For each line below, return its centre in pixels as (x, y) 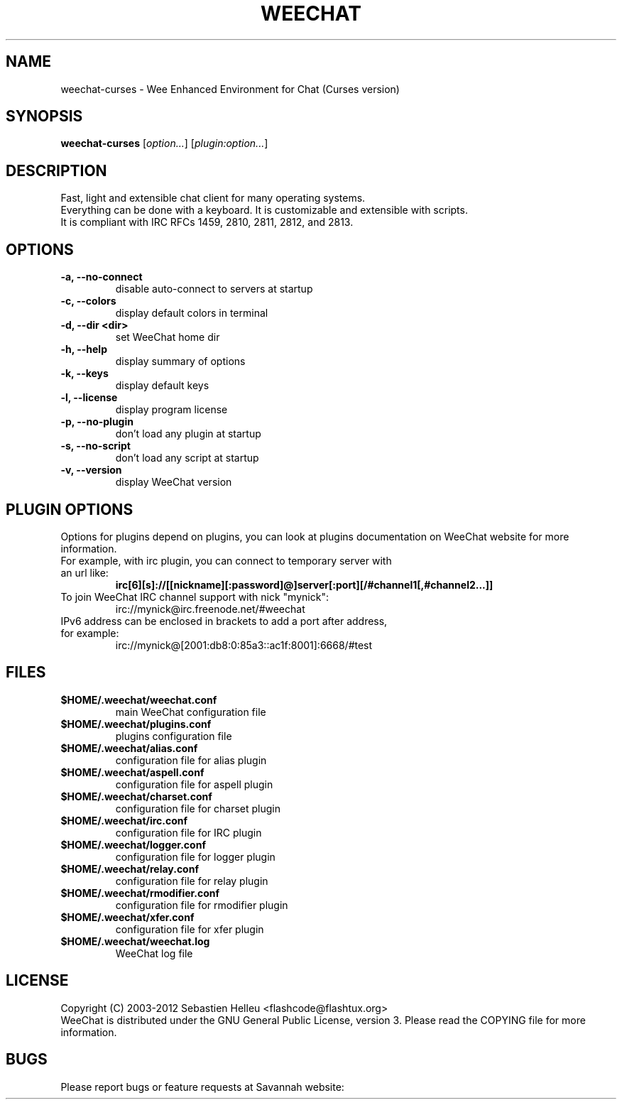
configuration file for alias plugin (191, 760)
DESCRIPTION (56, 170)
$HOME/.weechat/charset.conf (136, 796)
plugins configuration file (174, 736)
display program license (171, 410)
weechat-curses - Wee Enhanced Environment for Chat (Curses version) (230, 89)
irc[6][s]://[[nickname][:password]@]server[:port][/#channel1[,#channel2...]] (304, 584)
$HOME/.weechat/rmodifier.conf (140, 893)
